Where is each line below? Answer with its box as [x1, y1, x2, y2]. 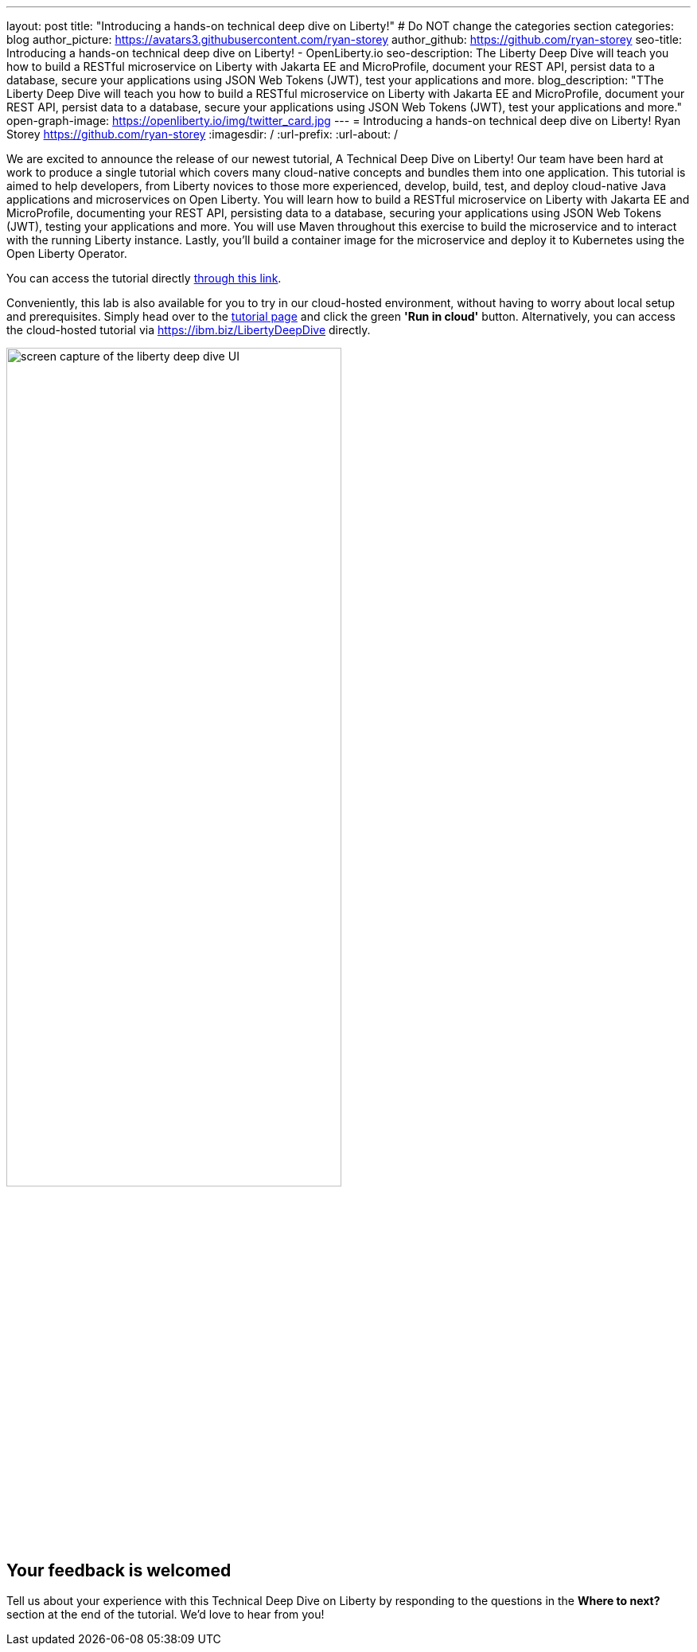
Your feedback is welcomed [6, 1560, 232, 1580]
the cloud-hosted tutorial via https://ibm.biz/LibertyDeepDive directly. [6, 323, 371, 337]
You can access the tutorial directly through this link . [6, 271, 282, 285]
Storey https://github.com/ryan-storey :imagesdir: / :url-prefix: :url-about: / [6, 127, 399, 141]
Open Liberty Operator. [6, 247, 127, 260]
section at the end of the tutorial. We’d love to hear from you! [6, 1607, 325, 1622]
